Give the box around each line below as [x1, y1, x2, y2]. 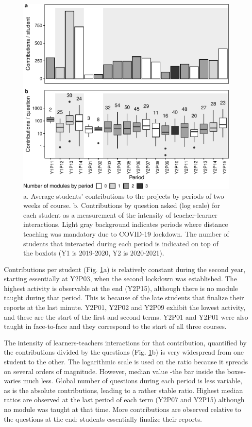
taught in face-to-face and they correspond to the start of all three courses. [4, 321, 227, 331]
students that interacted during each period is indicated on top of [23, 238, 218, 248]
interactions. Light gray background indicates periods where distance [23, 219, 228, 229]
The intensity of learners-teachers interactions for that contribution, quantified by [4, 337, 247, 347]
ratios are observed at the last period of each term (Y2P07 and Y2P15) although [4, 394, 245, 405]
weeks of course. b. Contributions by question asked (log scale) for [23, 200, 220, 210]
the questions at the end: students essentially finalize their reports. [4, 413, 202, 424]
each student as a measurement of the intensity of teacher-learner [23, 209, 218, 220]
